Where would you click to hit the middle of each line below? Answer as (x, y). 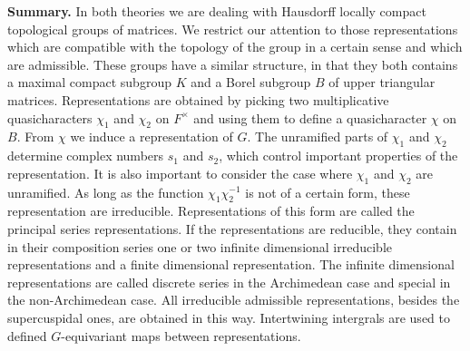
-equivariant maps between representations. (181, 335)
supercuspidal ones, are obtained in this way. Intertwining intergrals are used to (229, 317)
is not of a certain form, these (328, 192)
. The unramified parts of (318, 136)
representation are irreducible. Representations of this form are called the (211, 211)
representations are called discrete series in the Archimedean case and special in (229, 282)
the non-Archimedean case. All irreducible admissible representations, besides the (234, 300)
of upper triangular (382, 82)
